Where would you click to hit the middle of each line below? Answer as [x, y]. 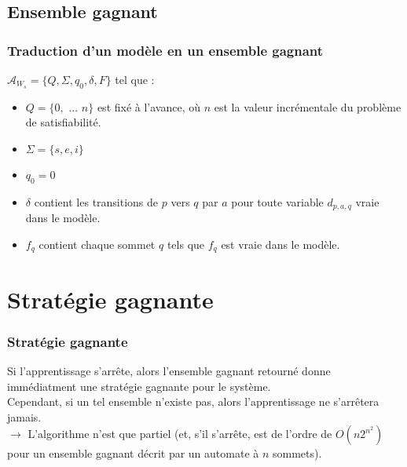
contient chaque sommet [97, 244]
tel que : [135, 79]
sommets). [297, 453]
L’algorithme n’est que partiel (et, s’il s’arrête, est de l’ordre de [180, 434]
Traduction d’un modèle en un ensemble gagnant [165, 50]
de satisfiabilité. [63, 122]
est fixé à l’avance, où [149, 106]
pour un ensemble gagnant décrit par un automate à [133, 453]
